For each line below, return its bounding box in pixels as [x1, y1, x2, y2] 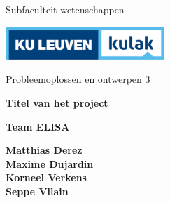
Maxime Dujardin [6, 156, 94, 171]
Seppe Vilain [6, 183, 69, 198]
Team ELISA [6, 119, 70, 133]
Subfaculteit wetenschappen [6, 2, 125, 16]
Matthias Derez [6, 143, 83, 157]
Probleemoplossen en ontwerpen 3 [6, 72, 150, 86]
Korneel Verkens [6, 170, 87, 185]
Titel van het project [6, 96, 108, 110]
